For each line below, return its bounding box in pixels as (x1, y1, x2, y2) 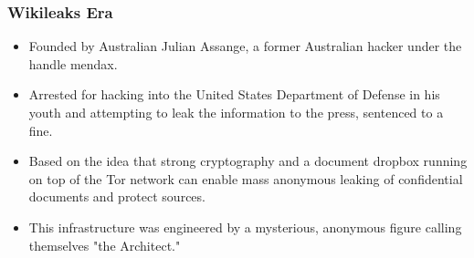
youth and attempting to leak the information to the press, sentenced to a (28, 103, 444, 121)
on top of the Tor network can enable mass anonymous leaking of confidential (28, 169, 463, 188)
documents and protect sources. (28, 187, 205, 206)
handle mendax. (28, 54, 118, 73)
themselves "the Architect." (28, 235, 181, 254)
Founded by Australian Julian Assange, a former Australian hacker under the (28, 36, 462, 56)
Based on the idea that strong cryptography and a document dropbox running (28, 151, 468, 170)
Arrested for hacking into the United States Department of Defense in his (28, 85, 440, 104)
